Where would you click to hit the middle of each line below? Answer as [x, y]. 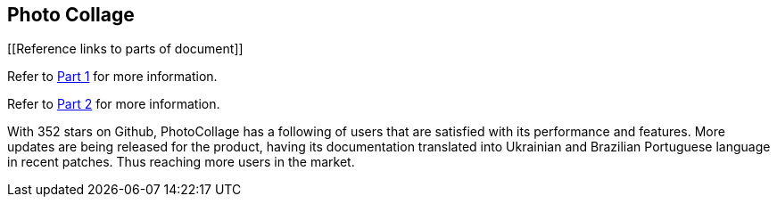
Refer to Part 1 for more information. [112, 77]
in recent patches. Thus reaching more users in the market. [181, 162]
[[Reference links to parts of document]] [125, 49]
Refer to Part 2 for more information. [114, 104]
